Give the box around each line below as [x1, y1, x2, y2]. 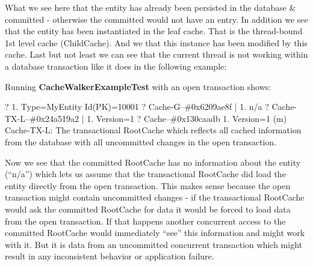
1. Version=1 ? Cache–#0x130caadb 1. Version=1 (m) [87, 112, 287, 124]
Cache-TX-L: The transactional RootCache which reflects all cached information [5, 124, 302, 136]
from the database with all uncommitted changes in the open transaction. [5, 135, 277, 148]
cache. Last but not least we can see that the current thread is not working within [5, 48, 308, 61]
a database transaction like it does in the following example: [5, 59, 227, 72]
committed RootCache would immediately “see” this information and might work [5, 226, 305, 239]
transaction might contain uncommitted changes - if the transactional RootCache [5, 191, 305, 204]
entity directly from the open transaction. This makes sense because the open [5, 179, 291, 192]
